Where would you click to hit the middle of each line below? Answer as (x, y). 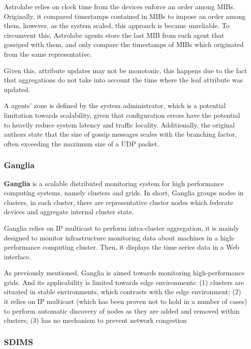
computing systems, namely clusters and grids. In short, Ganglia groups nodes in (124, 193)
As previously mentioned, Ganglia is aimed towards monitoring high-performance (124, 273)
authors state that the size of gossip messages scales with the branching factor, (120, 134)
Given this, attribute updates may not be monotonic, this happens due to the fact (125, 70)
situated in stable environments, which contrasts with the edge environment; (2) (123, 292)
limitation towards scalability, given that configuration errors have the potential (122, 115)
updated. (17, 89)
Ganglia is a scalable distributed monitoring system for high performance (114, 183)
